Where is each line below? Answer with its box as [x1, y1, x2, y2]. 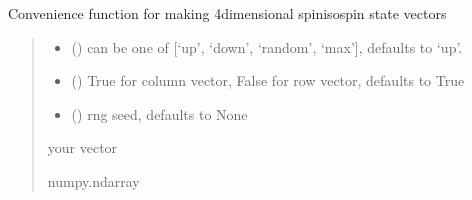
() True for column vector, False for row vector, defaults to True [71, 70, 465, 91]
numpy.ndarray [47, 170, 140, 191]
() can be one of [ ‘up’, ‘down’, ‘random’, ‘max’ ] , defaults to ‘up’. [71, 36, 463, 57]
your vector [47, 137, 118, 158]
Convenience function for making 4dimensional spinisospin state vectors [8, 3, 447, 23]
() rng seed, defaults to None [71, 103, 248, 124]
